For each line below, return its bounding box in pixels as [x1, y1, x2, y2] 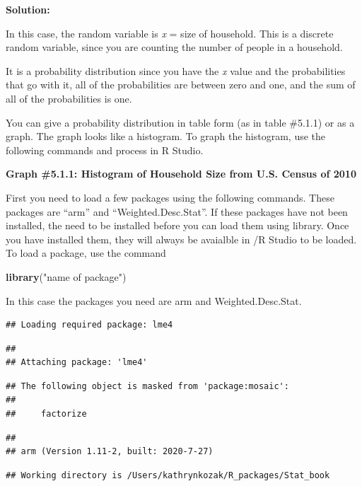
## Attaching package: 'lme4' [6, 357, 148, 368]
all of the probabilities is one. [6, 91, 132, 105]
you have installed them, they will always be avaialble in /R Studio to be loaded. [6, 231, 357, 246]
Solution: [6, 2, 50, 16]
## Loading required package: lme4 [6, 320, 173, 330]
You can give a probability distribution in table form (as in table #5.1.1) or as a [6, 115, 355, 129]
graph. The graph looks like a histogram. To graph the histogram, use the [6, 129, 326, 144]
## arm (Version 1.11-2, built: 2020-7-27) [6, 446, 214, 457]
